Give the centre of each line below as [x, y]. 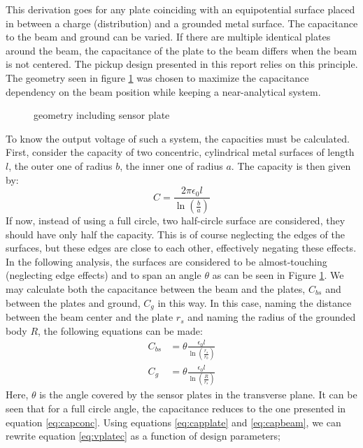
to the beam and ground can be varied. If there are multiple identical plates [168, 37]
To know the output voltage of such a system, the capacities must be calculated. [178, 138]
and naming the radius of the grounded [272, 317]
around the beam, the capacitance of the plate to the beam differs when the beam [181, 50]
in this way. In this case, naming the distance [255, 302]
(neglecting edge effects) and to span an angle [104, 275]
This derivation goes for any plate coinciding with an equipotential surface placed [180, 9]
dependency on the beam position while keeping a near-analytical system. [163, 91]
